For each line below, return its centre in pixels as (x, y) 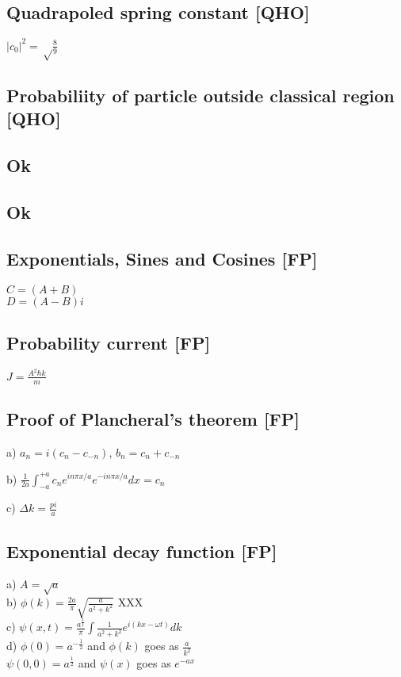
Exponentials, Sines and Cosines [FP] (162, 258)
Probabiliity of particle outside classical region (200, 96)
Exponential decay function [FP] (142, 551)
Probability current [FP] (109, 343)
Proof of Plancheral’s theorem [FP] (153, 419)
